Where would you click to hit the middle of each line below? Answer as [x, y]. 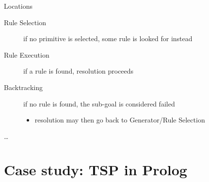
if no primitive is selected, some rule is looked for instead [108, 38]
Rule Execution [27, 54]
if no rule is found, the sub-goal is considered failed [99, 103]
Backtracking [23, 87]
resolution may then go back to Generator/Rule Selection [120, 120]
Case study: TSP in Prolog [96, 169]
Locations [18, 6]
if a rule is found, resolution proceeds [79, 71]
